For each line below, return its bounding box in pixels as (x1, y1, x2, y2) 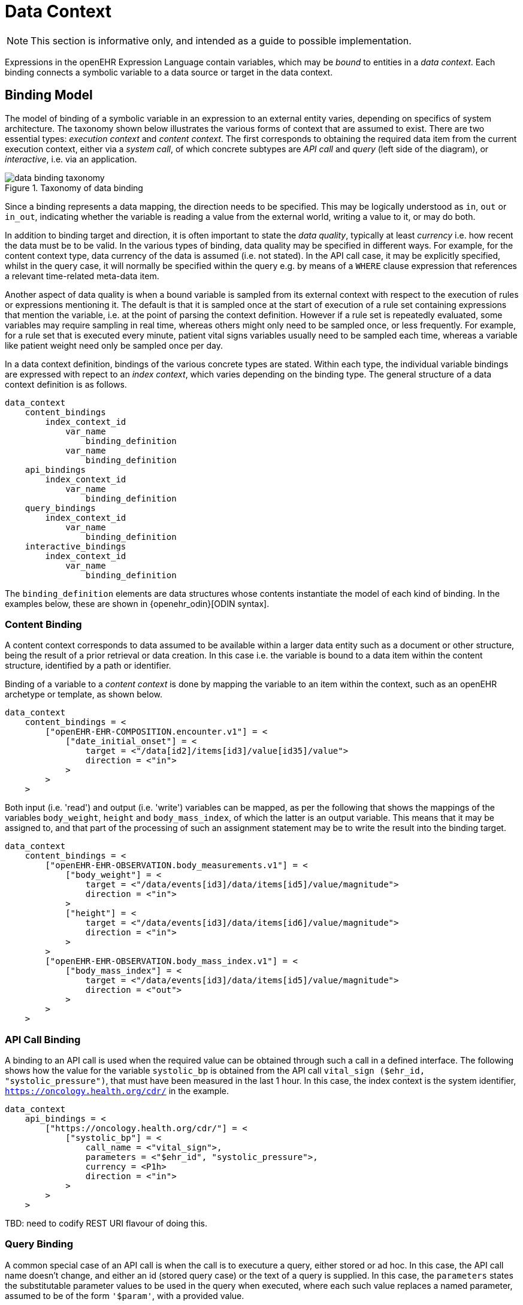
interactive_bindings (25, 541, 126, 551)
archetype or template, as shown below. (5, 689, 162, 700)
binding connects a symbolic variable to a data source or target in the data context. (5, 67, 333, 77)
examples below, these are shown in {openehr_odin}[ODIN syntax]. (5, 598, 270, 609)
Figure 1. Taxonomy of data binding (5, 182, 143, 193)
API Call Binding (5, 1033, 81, 1046)
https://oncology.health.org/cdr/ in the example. (5, 1086, 229, 1096)
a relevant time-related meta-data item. (5, 270, 159, 281)
